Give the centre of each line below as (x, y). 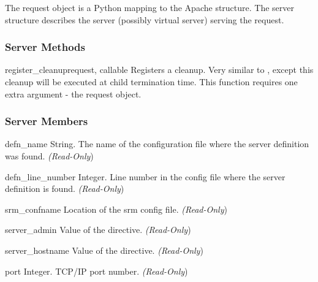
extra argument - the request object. (73, 93)
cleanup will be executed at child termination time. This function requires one (151, 82)
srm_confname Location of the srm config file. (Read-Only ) (116, 209)
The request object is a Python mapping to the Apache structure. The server (150, 7)
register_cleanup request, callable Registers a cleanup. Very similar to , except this (159, 70)
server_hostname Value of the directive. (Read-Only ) (104, 250)
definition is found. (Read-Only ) (65, 189)
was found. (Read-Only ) (49, 156)
